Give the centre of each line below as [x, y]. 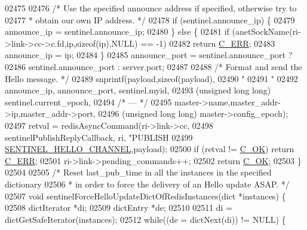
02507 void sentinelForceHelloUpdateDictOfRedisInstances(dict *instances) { [145, 196]
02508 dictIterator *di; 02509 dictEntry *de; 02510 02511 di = [119, 208]
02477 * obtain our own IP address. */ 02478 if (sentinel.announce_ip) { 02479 [150, 19]
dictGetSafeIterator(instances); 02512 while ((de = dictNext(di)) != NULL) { [145, 219]
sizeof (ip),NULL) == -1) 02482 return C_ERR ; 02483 [176, 43]
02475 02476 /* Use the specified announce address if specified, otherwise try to [151, 8]
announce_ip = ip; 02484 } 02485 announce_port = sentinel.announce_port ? [149, 55]
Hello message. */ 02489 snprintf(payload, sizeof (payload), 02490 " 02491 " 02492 [151, 78]
